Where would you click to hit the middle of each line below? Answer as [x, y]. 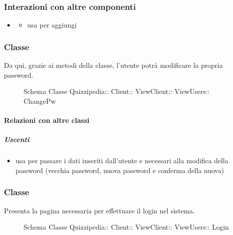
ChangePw [40, 101]
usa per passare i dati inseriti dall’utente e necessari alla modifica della [122, 161]
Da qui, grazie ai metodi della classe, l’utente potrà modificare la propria [114, 65]
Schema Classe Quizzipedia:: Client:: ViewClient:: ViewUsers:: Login [126, 227]
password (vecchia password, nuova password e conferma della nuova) [120, 170]
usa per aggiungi [52, 25]
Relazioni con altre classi [47, 120]
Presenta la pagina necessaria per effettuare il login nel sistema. [100, 210]
